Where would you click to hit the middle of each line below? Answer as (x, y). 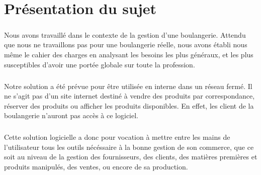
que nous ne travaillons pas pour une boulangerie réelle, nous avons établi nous (126, 45)
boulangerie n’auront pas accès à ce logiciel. (71, 115)
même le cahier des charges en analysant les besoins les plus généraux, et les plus (129, 54)
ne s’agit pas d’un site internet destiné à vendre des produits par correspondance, (129, 96)
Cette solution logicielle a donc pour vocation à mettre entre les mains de (117, 137)
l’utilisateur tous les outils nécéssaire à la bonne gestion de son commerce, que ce (129, 147)
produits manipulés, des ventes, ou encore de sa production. (96, 167)
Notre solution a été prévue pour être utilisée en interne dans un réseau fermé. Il (128, 86)
